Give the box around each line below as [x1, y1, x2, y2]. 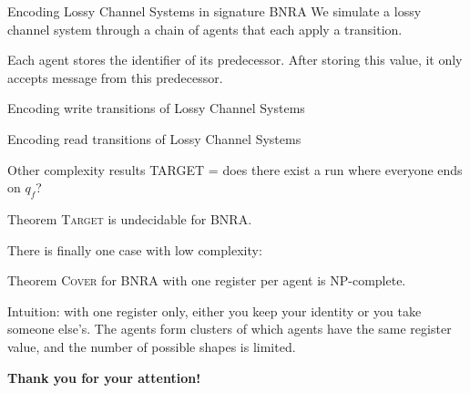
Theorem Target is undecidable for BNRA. [7, 209, 252, 228]
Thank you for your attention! [7, 367, 201, 387]
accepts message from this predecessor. [7, 67, 223, 87]
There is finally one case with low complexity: [7, 240, 262, 259]
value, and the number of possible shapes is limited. [7, 336, 296, 356]
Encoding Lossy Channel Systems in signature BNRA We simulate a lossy [7, 2, 422, 20]
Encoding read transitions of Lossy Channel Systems [7, 129, 301, 148]
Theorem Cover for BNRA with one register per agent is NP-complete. [7, 271, 406, 290]
